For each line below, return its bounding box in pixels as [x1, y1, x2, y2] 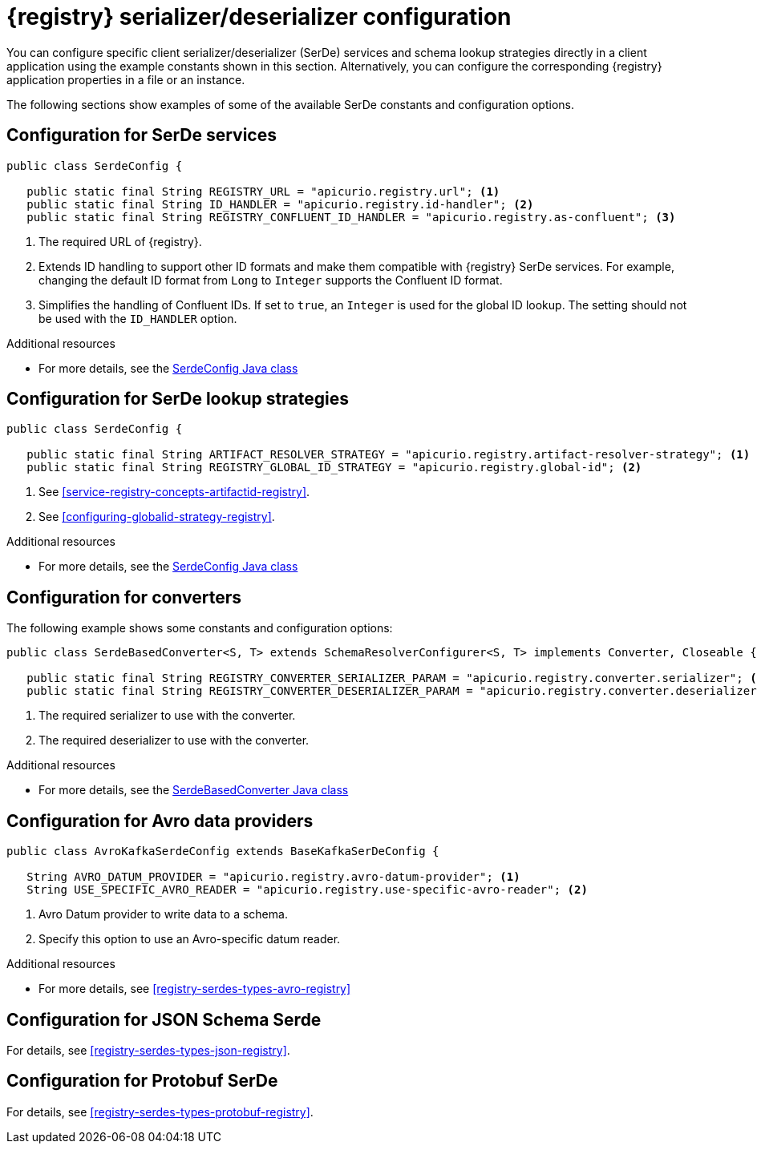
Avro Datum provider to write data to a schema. [38, 907, 288, 922]
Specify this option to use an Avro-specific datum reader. [38, 932, 341, 946]
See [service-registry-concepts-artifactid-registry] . [38, 485, 310, 499]
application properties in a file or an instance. [6, 72, 245, 87]
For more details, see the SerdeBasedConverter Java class [38, 783, 349, 797]
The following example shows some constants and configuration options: [6, 621, 393, 636]
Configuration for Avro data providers [6, 810, 314, 831]
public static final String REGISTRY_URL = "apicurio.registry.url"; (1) [26, 184, 500, 198]
